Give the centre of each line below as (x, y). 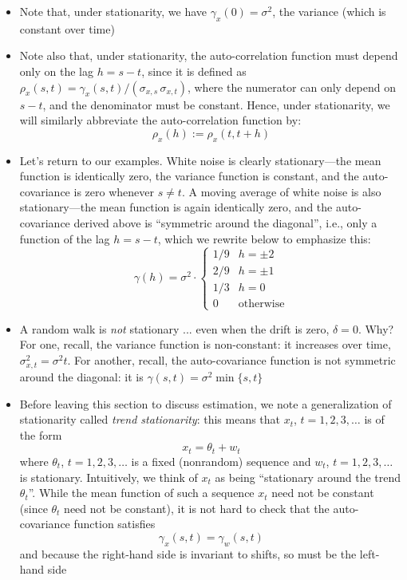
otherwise (261, 304)
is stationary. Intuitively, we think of (109, 477)
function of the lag (65, 238)
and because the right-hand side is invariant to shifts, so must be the (188, 553)
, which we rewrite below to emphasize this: (264, 238)
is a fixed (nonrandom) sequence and (221, 461)
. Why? (376, 328)
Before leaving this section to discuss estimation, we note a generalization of (205, 403)
